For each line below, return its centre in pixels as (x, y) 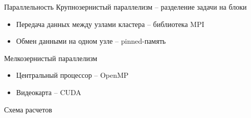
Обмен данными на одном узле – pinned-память (91, 41)
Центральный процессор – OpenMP (72, 75)
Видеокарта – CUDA (49, 92)
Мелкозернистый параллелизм (51, 58)
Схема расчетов (28, 109)
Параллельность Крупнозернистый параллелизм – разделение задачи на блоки (125, 7)
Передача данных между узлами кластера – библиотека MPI (110, 24)
